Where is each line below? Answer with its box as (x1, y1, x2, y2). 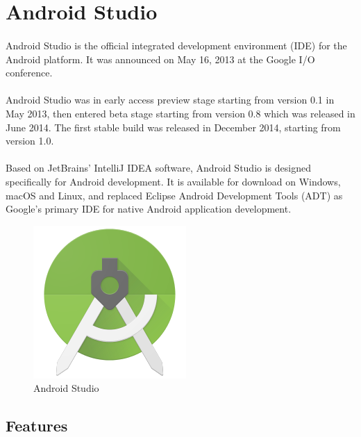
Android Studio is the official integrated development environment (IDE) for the (6, 38, 347, 52)
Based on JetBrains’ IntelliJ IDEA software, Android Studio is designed (6, 160, 311, 175)
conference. (6, 65, 53, 80)
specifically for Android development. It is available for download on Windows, (6, 174, 341, 188)
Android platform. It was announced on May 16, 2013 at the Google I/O (6, 51, 315, 66)
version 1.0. (6, 133, 54, 148)
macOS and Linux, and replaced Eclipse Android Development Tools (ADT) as (6, 188, 343, 202)
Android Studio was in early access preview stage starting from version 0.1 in (6, 92, 335, 107)
